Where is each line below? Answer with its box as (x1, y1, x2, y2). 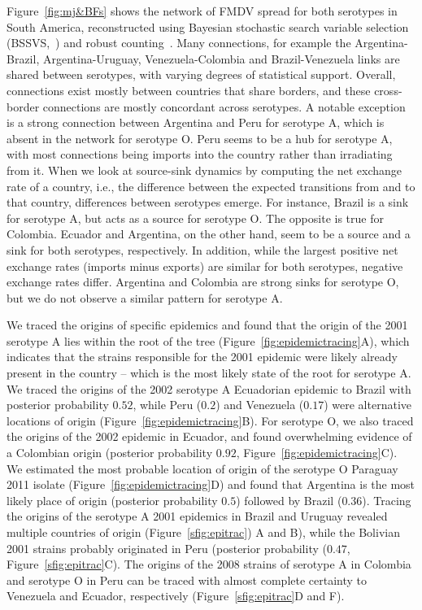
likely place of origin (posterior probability (7, 491, 218, 508)
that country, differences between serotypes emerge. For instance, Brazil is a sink (7, 194, 409, 211)
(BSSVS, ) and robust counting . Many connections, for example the (7, 34, 351, 51)
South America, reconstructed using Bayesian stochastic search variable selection (7, 18, 409, 35)
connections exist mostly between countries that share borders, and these (7, 81, 371, 98)
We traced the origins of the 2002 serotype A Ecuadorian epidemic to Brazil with (7, 380, 411, 397)
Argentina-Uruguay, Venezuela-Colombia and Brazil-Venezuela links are (42, 50, 400, 67)
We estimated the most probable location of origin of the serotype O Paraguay (7, 460, 398, 477)
